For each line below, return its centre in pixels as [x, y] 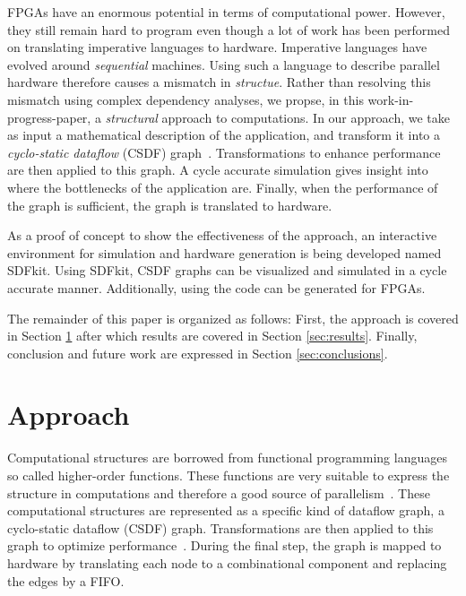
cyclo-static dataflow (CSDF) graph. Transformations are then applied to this [220, 527]
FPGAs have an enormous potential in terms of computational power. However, [226, 12]
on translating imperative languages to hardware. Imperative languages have [217, 47]
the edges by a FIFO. [66, 580]
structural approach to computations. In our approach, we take [277, 117]
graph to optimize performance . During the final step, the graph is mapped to [224, 545]
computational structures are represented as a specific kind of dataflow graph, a [226, 510]
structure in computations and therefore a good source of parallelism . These [219, 492]
